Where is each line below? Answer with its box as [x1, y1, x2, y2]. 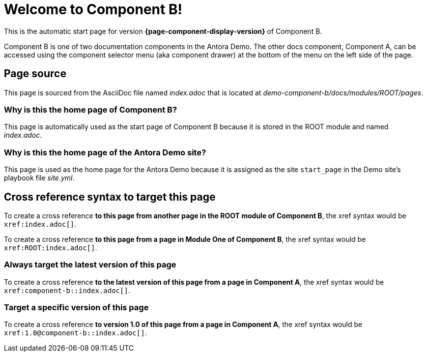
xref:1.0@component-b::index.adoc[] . [4, 328, 147, 337]
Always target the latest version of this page [4, 260, 176, 270]
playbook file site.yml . [4, 174, 75, 182]
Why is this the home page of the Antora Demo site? [4, 147, 206, 157]
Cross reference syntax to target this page [4, 190, 216, 203]
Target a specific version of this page [4, 302, 149, 313]
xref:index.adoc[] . [4, 219, 77, 228]
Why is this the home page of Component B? [4, 104, 177, 115]
